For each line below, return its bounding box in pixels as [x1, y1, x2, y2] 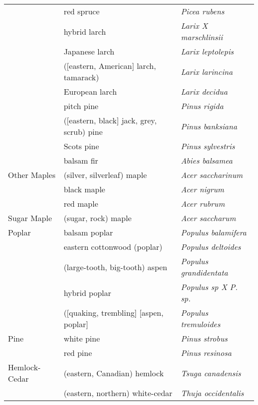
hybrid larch [64, 25, 106, 37]
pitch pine [64, 100, 99, 112]
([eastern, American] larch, [64, 60, 156, 71]
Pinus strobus [181, 333, 228, 344]
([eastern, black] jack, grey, [64, 115, 157, 126]
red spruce [64, 5, 100, 17]
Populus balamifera [181, 227, 247, 238]
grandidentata [181, 267, 228, 278]
